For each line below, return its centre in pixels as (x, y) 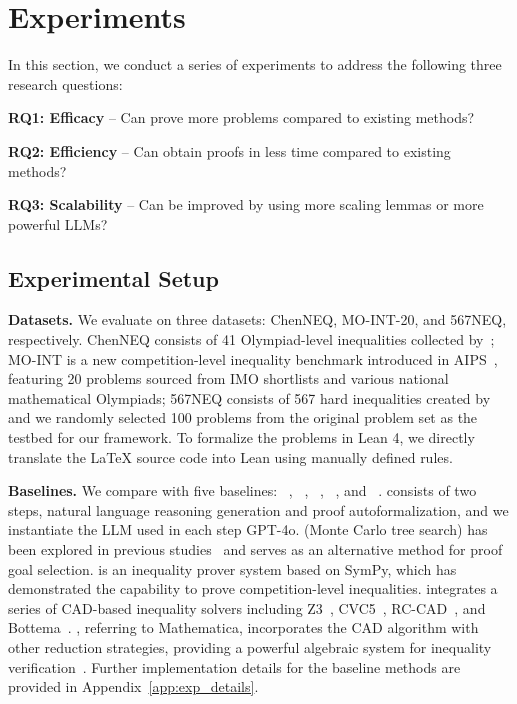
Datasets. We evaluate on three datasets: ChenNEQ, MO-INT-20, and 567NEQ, (257, 319)
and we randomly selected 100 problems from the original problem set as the (243, 417)
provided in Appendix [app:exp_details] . (133, 686)
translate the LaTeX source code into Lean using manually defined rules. (230, 456)
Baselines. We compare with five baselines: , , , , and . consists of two (242, 490)
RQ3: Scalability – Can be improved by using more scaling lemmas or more (246, 204)
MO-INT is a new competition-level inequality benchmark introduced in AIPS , (253, 358)
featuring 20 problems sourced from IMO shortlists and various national (228, 378)
